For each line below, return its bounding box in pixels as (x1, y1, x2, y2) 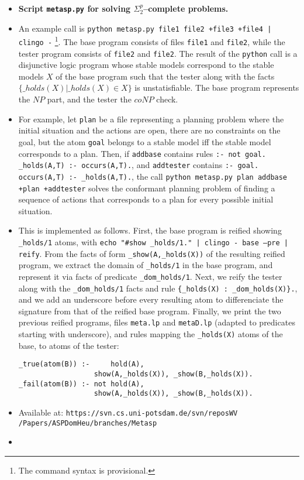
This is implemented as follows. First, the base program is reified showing (18, 224, 282, 236)
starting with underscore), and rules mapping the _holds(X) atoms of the (18, 328, 283, 340)
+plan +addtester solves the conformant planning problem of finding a (18, 181, 275, 194)
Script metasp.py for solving (18, 2, 131, 14)
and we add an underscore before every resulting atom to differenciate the (18, 293, 284, 306)
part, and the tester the (47, 93, 132, 105)
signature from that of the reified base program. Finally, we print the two (18, 304, 281, 317)
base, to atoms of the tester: (18, 339, 119, 351)
